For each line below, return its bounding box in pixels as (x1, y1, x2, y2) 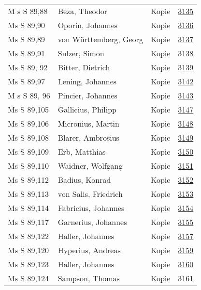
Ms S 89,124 (8, 273, 49, 284)
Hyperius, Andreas (57, 244, 121, 256)
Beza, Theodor (57, 5, 108, 16)
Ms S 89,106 (8, 118, 49, 129)
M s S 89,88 (8, 5, 48, 16)
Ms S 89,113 (8, 188, 49, 199)
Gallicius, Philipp (57, 104, 117, 115)
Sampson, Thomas (57, 273, 120, 284)
